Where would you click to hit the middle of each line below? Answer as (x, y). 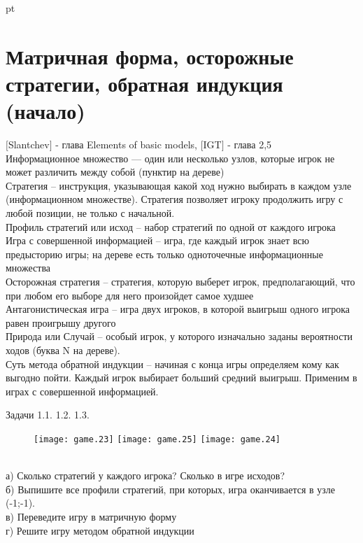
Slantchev (29, 144)
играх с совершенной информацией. (82, 391)
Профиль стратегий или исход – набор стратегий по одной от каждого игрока (171, 226)
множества (28, 268)
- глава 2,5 (250, 144)
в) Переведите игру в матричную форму (91, 516)
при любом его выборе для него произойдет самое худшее (130, 295)
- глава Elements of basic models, (126, 144)
